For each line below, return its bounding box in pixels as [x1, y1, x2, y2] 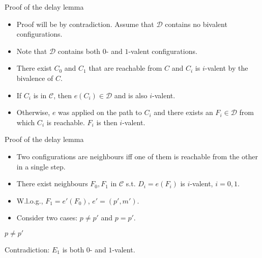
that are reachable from [89, 63, 162, 73]
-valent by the [205, 63, 248, 73]
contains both [57, 45, 101, 56]
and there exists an [154, 107, 213, 118]
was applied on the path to [58, 107, 142, 118]
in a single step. [16, 161, 66, 171]
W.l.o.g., [16, 195, 43, 206]
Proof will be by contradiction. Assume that [16, 18, 154, 29]
